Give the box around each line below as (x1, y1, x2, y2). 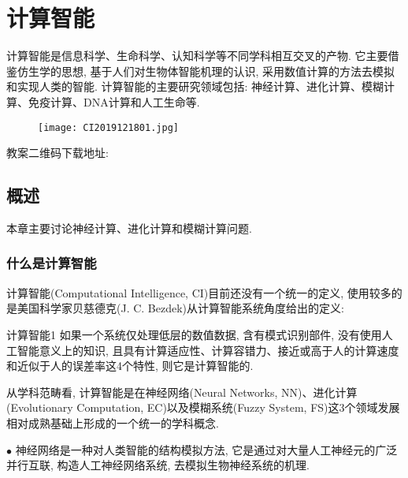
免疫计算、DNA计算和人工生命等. (28, 93, 200, 110)
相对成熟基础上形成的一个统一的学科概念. (6, 414, 219, 431)
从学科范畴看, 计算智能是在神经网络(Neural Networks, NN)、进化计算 (6, 383, 358, 400)
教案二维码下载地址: (6, 144, 109, 161)
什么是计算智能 (6, 253, 97, 273)
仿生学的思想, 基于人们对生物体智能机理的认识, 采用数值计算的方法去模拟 (17, 62, 395, 79)
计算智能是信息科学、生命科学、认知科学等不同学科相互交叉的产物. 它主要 (6, 47, 388, 64)
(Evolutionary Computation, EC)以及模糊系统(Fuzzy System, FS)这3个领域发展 (6, 399, 400, 416)
